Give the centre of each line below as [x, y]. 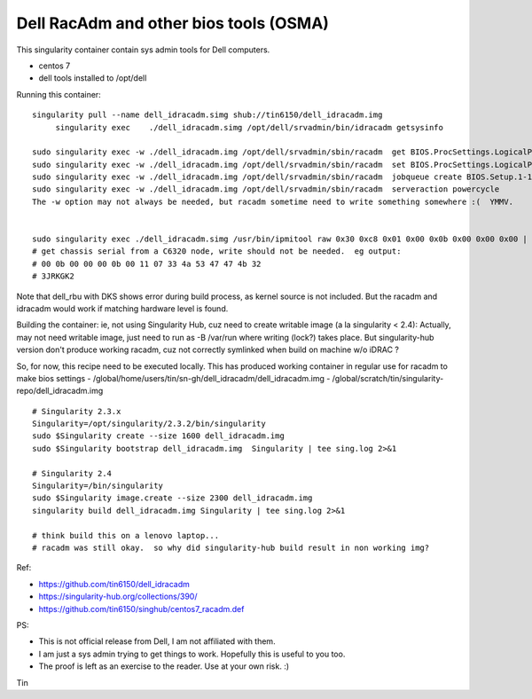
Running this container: [59, 94]
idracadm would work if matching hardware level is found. [122, 308]
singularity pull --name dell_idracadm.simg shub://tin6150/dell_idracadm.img [207, 115]
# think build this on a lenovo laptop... [126, 535]
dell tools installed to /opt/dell [93, 78]
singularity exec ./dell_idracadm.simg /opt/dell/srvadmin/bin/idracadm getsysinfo [249, 127]
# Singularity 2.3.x [77, 411]
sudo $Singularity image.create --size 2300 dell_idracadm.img [172, 498]
